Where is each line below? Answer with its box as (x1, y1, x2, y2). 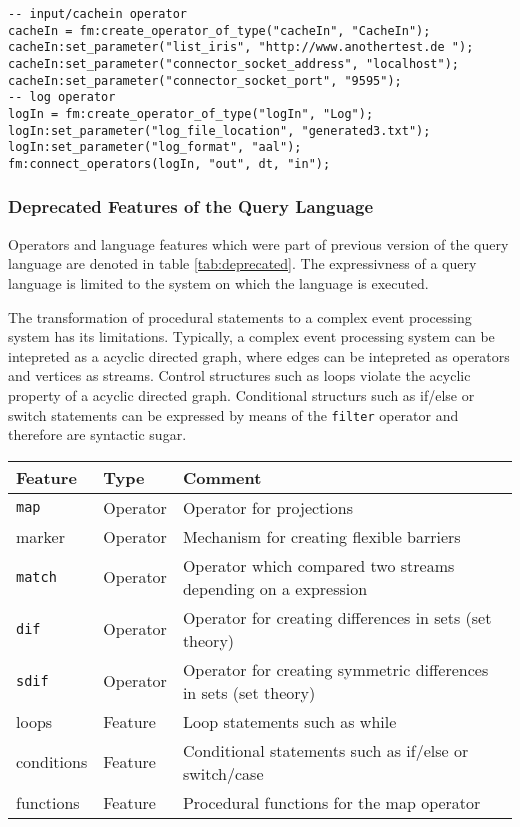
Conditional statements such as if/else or (182, 738, 469, 762)
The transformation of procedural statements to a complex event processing (8, 306, 472, 327)
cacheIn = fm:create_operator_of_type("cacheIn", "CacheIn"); (8, 23, 431, 38)
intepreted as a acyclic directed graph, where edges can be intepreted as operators (8, 345, 510, 366)
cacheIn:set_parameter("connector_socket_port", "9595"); (8, 73, 402, 88)
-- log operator (8, 90, 116, 105)
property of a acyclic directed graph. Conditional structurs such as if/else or (8, 384, 475, 405)
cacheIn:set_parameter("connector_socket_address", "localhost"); (8, 56, 460, 71)
